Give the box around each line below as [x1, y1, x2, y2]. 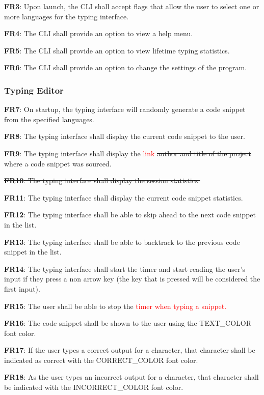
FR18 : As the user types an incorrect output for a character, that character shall [4, 372, 259, 382]
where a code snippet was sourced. [4, 158, 112, 168]
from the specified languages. [4, 114, 94, 124]
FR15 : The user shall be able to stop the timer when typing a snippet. [4, 300, 227, 311]
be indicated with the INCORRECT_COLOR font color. [4, 382, 183, 392]
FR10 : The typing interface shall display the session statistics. [4, 175, 200, 186]
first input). [4, 283, 40, 294]
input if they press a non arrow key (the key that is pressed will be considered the [4, 273, 260, 284]
